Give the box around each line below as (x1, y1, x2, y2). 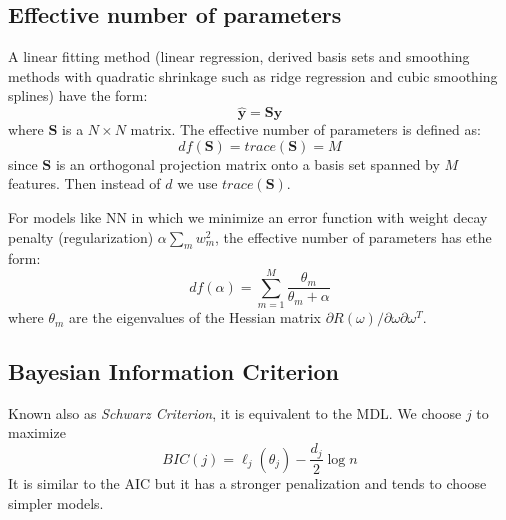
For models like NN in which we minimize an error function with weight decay (8, 206, 488, 227)
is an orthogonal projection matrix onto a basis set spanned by (55, 153, 440, 174)
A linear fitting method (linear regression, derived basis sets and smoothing (8, 46, 470, 67)
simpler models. (8, 492, 104, 513)
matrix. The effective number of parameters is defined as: (130, 119, 481, 140)
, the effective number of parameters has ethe (215, 226, 492, 247)
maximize (8, 422, 66, 443)
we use (177, 173, 218, 194)
